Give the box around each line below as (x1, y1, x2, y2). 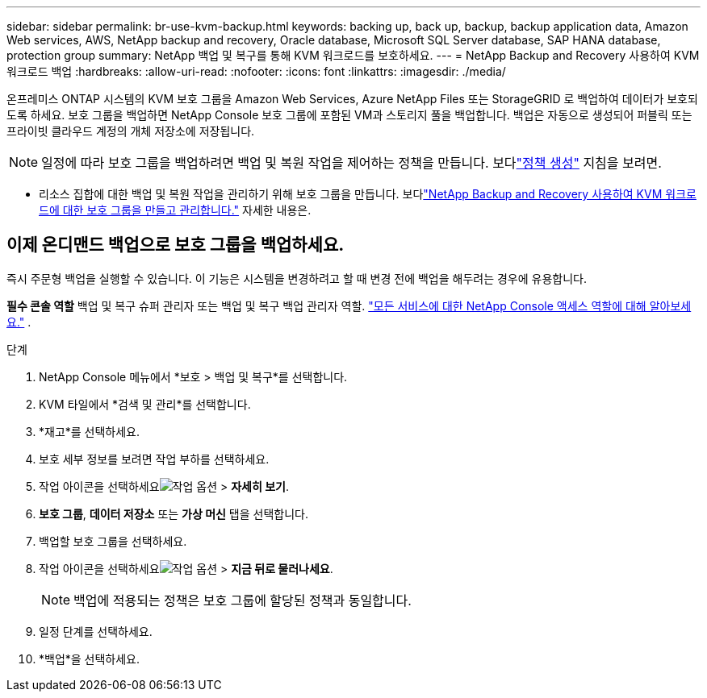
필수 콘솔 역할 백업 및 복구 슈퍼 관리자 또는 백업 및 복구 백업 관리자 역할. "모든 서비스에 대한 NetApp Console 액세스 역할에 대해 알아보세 (6, 298, 692, 313)
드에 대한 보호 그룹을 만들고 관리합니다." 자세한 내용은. (39, 203, 312, 217)
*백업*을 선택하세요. (39, 651, 140, 666)
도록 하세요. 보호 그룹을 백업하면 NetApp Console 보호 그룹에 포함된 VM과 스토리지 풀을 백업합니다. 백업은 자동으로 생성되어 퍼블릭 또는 (6, 108, 692, 122)
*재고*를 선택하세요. (39, 424, 140, 438)
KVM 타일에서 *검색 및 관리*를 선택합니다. (39, 397, 251, 411)
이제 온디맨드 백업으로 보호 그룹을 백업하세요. (6, 235, 345, 256)
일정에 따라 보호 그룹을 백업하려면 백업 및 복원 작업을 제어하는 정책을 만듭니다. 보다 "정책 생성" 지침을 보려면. (41, 155, 662, 171)
